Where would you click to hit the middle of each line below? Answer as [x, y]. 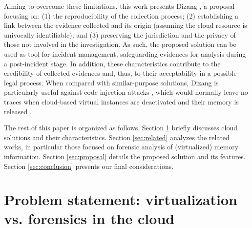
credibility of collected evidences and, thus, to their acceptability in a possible [120, 73]
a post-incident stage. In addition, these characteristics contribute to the [112, 63]
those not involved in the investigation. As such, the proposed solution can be [120, 44]
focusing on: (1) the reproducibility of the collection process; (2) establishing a [121, 15]
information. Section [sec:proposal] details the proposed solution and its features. [125, 156]
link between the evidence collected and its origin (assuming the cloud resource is [126, 25]
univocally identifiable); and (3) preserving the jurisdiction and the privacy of [120, 34]
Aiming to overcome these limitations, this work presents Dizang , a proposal [119, 6]
